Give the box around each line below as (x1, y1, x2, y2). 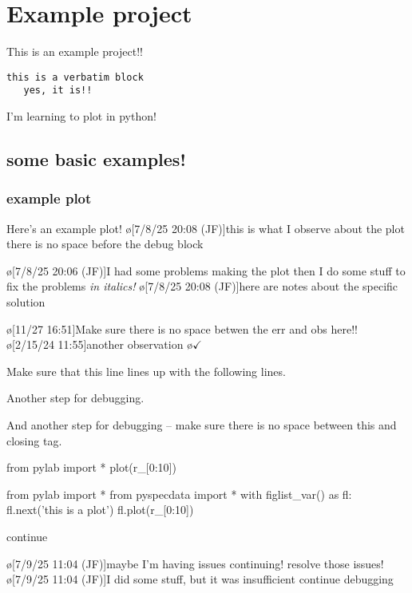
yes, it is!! (23, 85, 93, 97)
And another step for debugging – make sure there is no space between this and (6, 416, 397, 433)
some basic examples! (6, 147, 186, 172)
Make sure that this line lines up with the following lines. (6, 362, 286, 379)
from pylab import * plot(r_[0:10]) (6, 459, 176, 476)
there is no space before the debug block (6, 235, 204, 252)
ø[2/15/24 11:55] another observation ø (6, 336, 193, 353)
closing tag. (6, 432, 62, 449)
